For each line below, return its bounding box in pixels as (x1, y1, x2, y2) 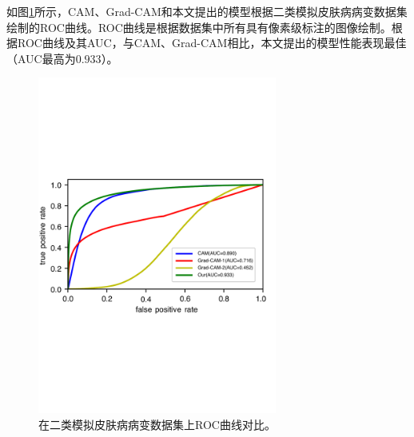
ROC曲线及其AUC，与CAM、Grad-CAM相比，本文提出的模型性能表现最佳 (17, 34, 407, 51)
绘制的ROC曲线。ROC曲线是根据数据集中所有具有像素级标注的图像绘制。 (6, 18, 392, 35)
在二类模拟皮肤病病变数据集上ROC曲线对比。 (38, 415, 276, 432)
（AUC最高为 (6, 50, 76, 66)
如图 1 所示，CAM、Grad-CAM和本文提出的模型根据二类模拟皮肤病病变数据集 (6, 3, 408, 19)
